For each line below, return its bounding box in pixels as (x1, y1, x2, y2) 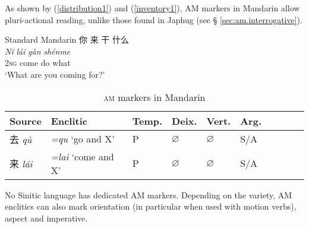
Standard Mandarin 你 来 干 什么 (5, 33, 129, 46)
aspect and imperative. (5, 211, 88, 224)
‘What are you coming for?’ (5, 68, 105, 80)
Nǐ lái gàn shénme (5, 45, 71, 57)
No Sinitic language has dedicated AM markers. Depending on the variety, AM (5, 188, 292, 201)
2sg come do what (5, 56, 71, 69)
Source (10, 113, 42, 128)
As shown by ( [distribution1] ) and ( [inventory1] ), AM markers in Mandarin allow (5, 2, 300, 14)
